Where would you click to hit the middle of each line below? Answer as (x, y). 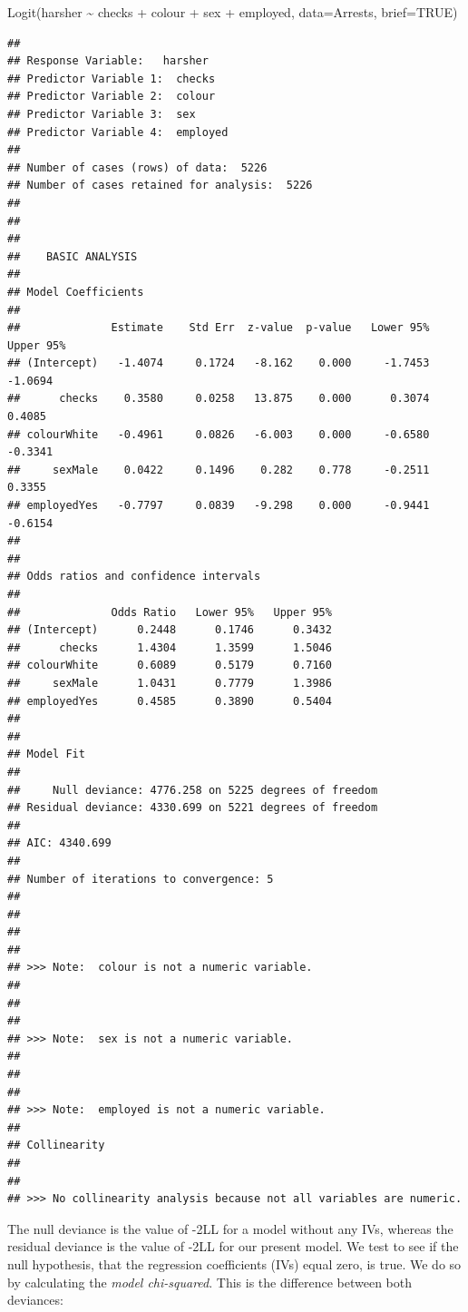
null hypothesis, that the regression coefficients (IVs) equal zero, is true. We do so (234, 1263)
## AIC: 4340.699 (59, 843)
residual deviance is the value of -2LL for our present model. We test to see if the (233, 1246)
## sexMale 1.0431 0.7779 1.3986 (170, 683)
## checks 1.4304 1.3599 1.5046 (170, 647)
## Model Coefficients (76, 292)
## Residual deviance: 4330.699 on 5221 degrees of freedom (193, 808)
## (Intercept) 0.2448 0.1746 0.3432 (170, 630)
